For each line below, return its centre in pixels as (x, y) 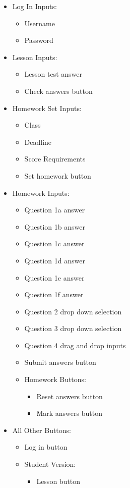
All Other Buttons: (42, 430)
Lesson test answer (53, 74)
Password (39, 40)
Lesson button (58, 481)
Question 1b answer (55, 226)
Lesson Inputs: (35, 57)
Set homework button (58, 175)
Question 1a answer (55, 210)
